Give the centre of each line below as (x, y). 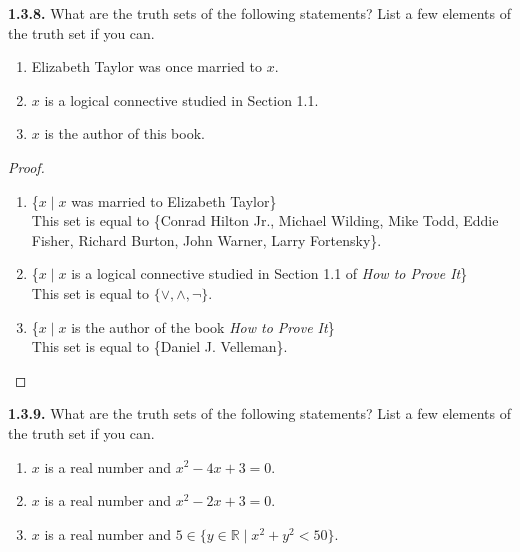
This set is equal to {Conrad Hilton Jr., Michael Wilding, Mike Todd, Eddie (265, 220)
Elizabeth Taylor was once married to (147, 66)
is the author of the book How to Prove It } (203, 326)
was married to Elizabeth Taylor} (174, 200)
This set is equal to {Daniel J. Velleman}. (159, 346)
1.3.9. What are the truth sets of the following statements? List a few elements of (259, 413)
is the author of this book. (124, 133)
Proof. (26, 166)
